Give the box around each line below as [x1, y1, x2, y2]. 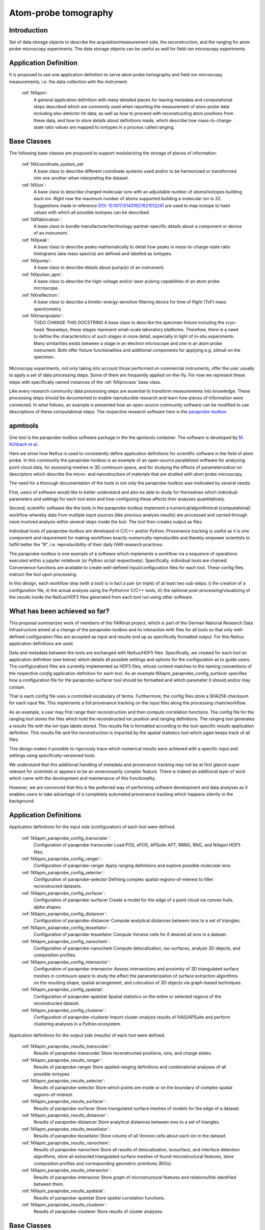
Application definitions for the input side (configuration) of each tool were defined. [9, 824, 176, 830]
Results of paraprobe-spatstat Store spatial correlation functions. [33, 1195, 165, 1200]
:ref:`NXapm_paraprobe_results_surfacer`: [21, 1099, 106, 1105]
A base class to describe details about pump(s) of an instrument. [33, 265, 165, 271]
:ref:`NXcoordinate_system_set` [21, 161, 85, 167]
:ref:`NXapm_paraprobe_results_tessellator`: [21, 1126, 110, 1132]
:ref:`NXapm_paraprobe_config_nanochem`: [21, 938, 110, 944]
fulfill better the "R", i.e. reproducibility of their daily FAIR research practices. [9, 542, 164, 548]
